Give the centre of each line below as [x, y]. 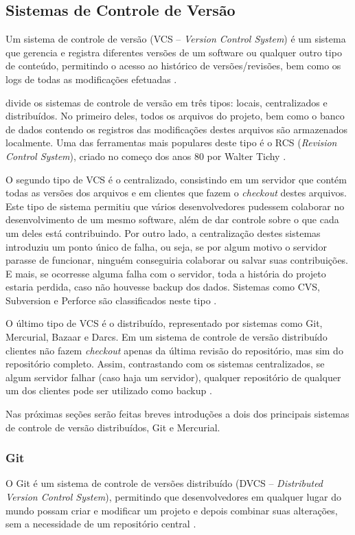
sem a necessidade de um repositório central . [101, 524]
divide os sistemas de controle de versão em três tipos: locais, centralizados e [167, 102]
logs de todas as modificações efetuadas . [91, 79]
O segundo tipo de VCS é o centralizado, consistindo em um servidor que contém [176, 179]
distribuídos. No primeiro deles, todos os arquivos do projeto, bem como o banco [175, 116]
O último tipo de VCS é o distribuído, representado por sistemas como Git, [164, 323]
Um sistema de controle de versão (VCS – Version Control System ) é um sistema [176, 39]
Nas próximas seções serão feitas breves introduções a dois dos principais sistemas [177, 414]
